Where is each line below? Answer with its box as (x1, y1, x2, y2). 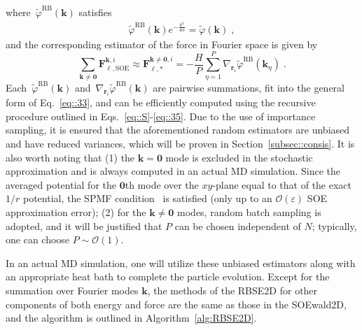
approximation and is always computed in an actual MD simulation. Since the (6, 164, 341, 178)
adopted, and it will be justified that (6, 218, 162, 233)
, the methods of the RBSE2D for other (147, 283, 318, 297)
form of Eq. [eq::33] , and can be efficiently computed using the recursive (6, 95, 316, 110)
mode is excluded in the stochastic (165, 150, 313, 164)
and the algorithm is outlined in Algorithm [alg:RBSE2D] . (6, 310, 257, 325)
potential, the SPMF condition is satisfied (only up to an (22, 191, 272, 206)
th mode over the (125, 177, 199, 192)
